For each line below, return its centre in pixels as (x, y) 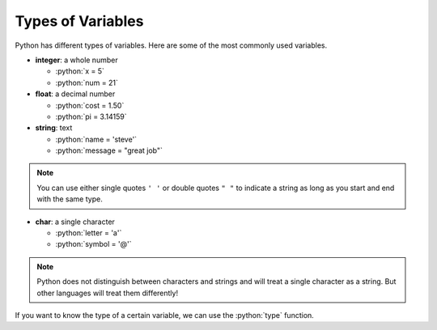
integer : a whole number (76, 60)
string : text (54, 128)
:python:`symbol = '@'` (93, 244)
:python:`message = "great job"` (109, 150)
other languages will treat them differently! (107, 293)
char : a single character (75, 222)
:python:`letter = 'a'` (89, 233)
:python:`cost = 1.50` (90, 105)
